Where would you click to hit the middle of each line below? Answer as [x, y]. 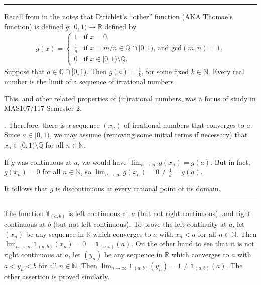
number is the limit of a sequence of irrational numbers [89, 81]
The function [24, 213]
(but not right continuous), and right [194, 213]
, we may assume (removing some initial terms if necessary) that [149, 135]
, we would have [102, 161]
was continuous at [44, 161]
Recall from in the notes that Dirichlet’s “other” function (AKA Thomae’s [118, 16]
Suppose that [24, 71]
